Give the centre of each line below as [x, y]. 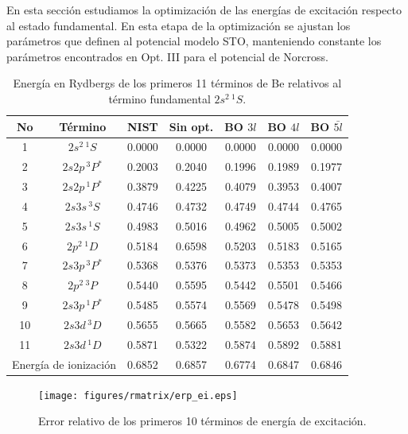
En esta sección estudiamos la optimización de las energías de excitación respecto [204, 10]
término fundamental [159, 98]
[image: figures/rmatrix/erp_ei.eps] [138, 395]
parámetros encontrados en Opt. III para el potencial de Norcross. [167, 56]
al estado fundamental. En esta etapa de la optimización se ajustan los [179, 25]
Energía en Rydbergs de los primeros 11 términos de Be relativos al [177, 83]
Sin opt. [191, 126]
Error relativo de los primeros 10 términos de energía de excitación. [202, 421]
